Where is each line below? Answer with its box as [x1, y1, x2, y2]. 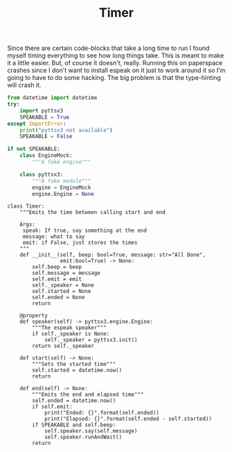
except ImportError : [7, 120, 67, 127]
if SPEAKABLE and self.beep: [32, 421, 116, 428]
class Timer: [7, 203, 45, 210]
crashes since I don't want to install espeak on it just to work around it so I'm [7, 66, 226, 74]
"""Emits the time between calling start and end [19, 209, 166, 216]
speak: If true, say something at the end [22, 227, 148, 234]
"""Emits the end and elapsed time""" [32, 391, 144, 399]
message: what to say [22, 233, 85, 240]
